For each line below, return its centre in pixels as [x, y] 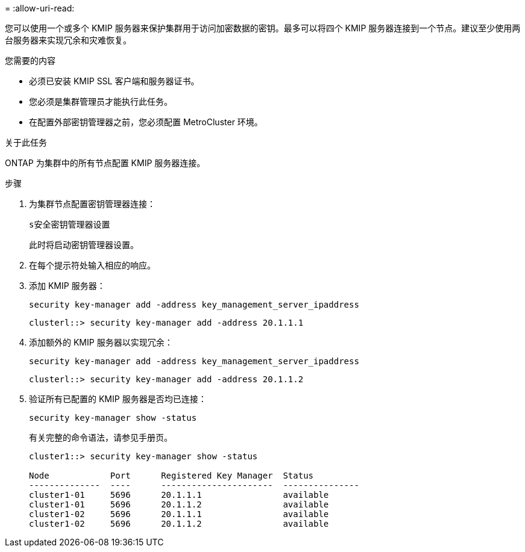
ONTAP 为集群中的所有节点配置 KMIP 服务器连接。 [105, 163]
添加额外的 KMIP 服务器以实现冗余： [101, 342]
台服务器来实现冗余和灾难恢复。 [68, 40]
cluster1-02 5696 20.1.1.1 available [179, 514]
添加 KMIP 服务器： [67, 286]
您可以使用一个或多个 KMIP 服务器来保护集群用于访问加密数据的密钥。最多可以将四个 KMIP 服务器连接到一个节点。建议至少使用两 [263, 28]
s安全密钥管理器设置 [70, 225]
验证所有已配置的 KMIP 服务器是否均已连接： [118, 399]
